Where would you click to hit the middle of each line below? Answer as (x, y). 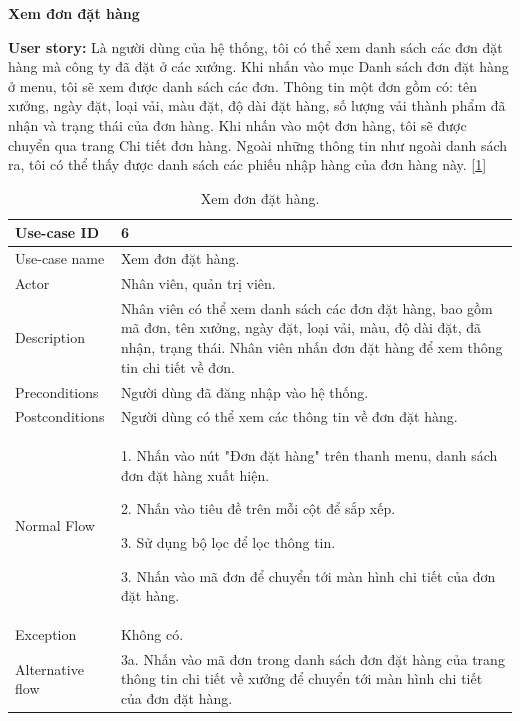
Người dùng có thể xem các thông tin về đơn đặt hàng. (289, 416)
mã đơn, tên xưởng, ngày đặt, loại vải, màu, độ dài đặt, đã (301, 327)
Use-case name (60, 258)
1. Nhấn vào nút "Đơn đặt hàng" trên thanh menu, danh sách (309, 455)
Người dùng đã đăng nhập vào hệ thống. (244, 391)
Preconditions (57, 391)
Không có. (152, 634)
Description (50, 337)
